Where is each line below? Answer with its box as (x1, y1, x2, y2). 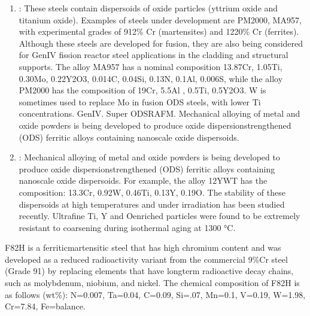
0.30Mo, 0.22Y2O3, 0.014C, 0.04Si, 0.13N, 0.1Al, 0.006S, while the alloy (19, 72, 283, 84)
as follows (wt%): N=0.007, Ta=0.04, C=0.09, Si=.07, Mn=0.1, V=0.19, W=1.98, (5, 288, 306, 300)
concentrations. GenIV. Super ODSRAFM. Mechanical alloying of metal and (19, 107, 300, 120)
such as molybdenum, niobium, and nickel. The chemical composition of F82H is (5, 276, 300, 289)
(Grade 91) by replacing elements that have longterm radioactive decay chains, (5, 265, 294, 277)
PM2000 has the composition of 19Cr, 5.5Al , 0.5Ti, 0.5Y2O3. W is (19, 84, 266, 96)
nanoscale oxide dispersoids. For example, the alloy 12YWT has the (19, 174, 268, 187)
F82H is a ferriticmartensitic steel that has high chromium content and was (5, 241, 281, 254)
